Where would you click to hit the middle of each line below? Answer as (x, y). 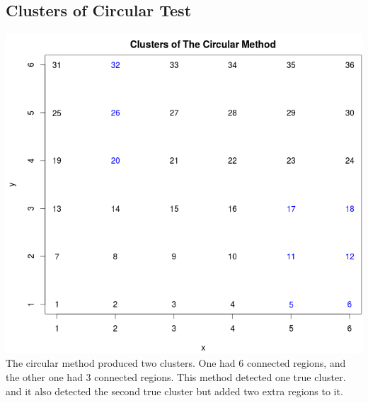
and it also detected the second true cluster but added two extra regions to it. (174, 391)
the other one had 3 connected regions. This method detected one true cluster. (176, 376)
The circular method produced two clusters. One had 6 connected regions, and (176, 363)
